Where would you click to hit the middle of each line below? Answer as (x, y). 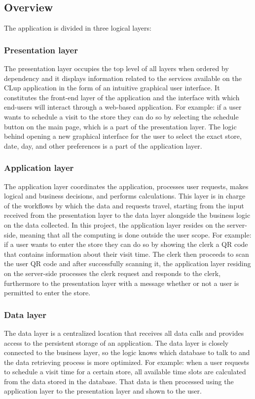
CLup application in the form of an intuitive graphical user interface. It (112, 88)
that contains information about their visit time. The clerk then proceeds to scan (127, 254)
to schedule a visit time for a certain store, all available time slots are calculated (125, 372)
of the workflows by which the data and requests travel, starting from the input (124, 205)
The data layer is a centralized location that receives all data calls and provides (124, 333)
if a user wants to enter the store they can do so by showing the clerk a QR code (126, 244)
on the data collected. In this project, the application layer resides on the (114, 224)
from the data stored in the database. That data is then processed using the (119, 381)
